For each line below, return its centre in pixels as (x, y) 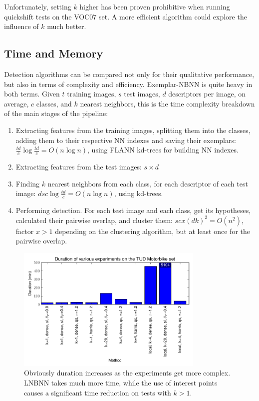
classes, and (54, 103)
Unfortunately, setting (38, 6)
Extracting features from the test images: (79, 166)
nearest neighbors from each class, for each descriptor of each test (148, 183)
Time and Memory (54, 53)
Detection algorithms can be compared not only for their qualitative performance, (129, 74)
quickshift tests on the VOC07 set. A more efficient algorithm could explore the (126, 16)
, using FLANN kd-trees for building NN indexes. (163, 150)
